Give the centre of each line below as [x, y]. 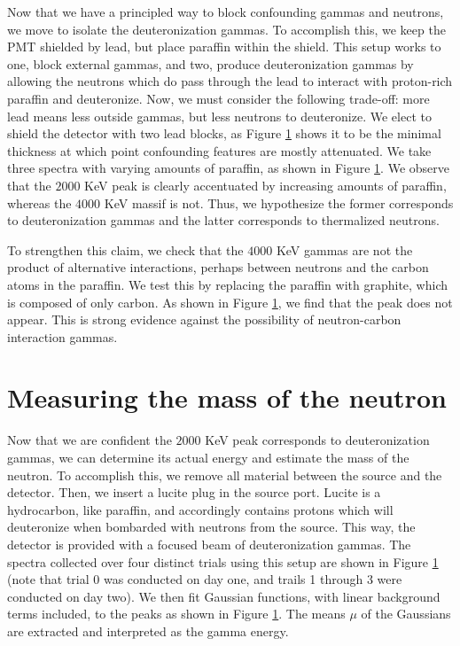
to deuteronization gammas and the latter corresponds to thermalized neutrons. [223, 220]
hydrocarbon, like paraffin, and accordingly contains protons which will [200, 509]
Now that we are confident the [90, 440]
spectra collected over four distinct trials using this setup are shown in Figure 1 [223, 561]
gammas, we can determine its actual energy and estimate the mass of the [208, 457]
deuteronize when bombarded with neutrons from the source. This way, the [211, 527]
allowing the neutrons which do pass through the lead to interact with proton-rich [230, 81]
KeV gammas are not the [344, 249]
